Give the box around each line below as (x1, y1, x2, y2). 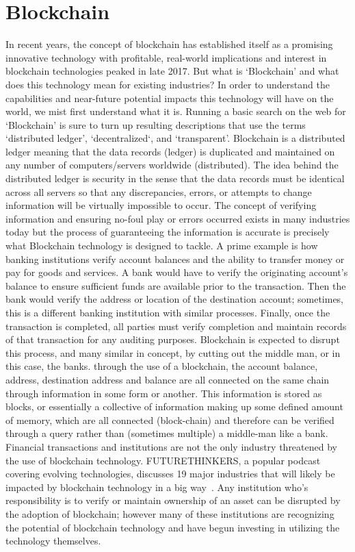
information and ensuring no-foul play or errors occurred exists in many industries (5, 211, 350, 225)
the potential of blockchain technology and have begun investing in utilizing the (5, 520, 340, 534)
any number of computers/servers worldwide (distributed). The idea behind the (5, 158, 339, 172)
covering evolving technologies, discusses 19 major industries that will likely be (5, 466, 335, 481)
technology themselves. (5, 534, 101, 548)
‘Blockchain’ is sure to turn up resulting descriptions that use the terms (5, 117, 306, 131)
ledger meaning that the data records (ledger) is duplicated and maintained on (5, 144, 335, 158)
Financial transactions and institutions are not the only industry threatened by (5, 439, 337, 453)
